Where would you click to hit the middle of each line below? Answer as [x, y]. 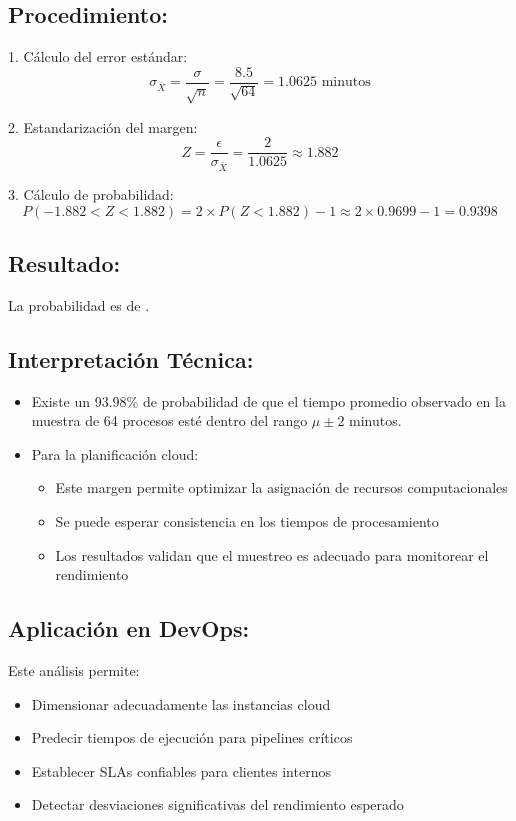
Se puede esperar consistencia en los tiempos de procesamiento [247, 521]
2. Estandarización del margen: [103, 126]
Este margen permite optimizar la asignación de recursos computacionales [281, 487]
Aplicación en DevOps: [129, 628]
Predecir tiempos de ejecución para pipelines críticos [192, 737]
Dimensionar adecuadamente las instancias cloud [181, 703]
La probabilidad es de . [79, 304]
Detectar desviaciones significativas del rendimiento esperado [217, 804]
